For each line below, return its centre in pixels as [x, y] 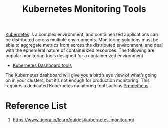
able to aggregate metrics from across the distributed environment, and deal [84, 45]
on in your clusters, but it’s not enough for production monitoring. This [77, 80]
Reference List [36, 106]
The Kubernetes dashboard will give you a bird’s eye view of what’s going [81, 75]
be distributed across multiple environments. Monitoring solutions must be [82, 40]
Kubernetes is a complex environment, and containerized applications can [82, 35]
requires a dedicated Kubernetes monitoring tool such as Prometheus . [78, 86]
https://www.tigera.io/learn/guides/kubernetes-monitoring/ [73, 120]
